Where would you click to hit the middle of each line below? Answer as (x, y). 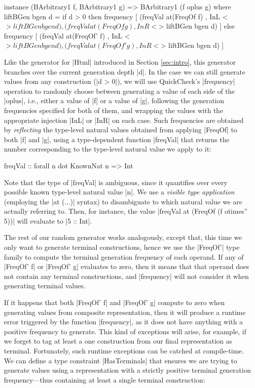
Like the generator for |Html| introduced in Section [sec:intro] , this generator (120, 61)
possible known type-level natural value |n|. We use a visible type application (119, 192)
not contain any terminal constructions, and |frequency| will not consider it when (127, 276)
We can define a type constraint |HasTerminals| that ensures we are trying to (121, 360)
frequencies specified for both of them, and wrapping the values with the (114, 110)
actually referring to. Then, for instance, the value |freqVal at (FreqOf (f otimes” (126, 211)
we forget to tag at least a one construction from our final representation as (118, 341)
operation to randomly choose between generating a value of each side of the (120, 91)
